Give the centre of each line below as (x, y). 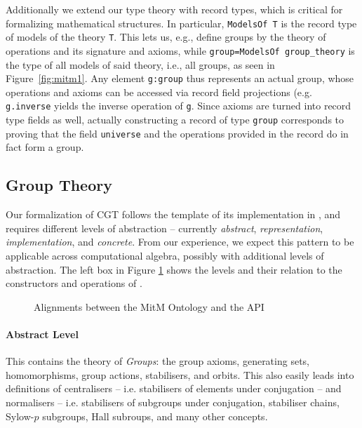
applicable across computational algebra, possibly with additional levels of (165, 255)
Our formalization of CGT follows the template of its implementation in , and (173, 214)
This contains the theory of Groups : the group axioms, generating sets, (157, 361)
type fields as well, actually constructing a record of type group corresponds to (175, 120)
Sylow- (20, 416)
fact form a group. (45, 147)
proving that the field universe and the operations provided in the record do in (177, 133)
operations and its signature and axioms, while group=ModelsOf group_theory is (180, 50)
